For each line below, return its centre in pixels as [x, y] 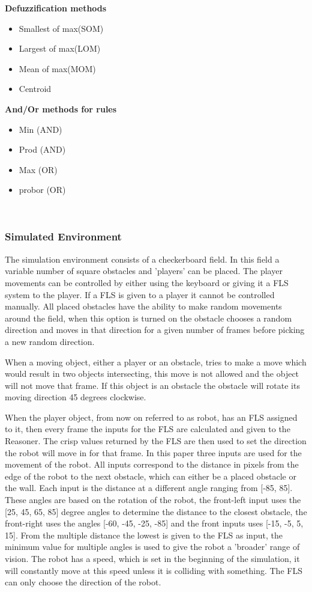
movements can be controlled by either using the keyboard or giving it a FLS [147, 282]
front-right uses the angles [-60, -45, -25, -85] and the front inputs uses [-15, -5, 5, [154, 523]
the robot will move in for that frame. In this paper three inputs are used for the [153, 452]
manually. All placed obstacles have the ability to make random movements [143, 306]
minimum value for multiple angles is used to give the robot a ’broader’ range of [152, 547]
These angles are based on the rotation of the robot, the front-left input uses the [153, 500]
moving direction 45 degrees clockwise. [76, 397]
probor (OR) [42, 190]
